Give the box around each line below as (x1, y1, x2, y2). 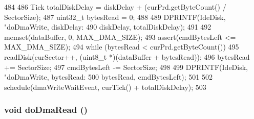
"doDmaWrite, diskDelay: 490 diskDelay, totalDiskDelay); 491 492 (4, 21, 211, 32)
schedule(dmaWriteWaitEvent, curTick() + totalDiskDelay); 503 (4, 81, 206, 92)
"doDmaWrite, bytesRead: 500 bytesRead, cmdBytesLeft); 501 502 (4, 72, 213, 82)
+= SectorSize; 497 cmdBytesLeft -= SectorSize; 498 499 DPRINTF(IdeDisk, (4, 61, 248, 72)
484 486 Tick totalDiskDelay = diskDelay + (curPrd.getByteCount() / (4, 2, 226, 12)
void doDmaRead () (4, 103, 88, 116)
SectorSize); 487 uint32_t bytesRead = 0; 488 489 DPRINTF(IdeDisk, (4, 11, 226, 22)
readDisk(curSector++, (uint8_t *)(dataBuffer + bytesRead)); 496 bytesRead (4, 51, 250, 62)
